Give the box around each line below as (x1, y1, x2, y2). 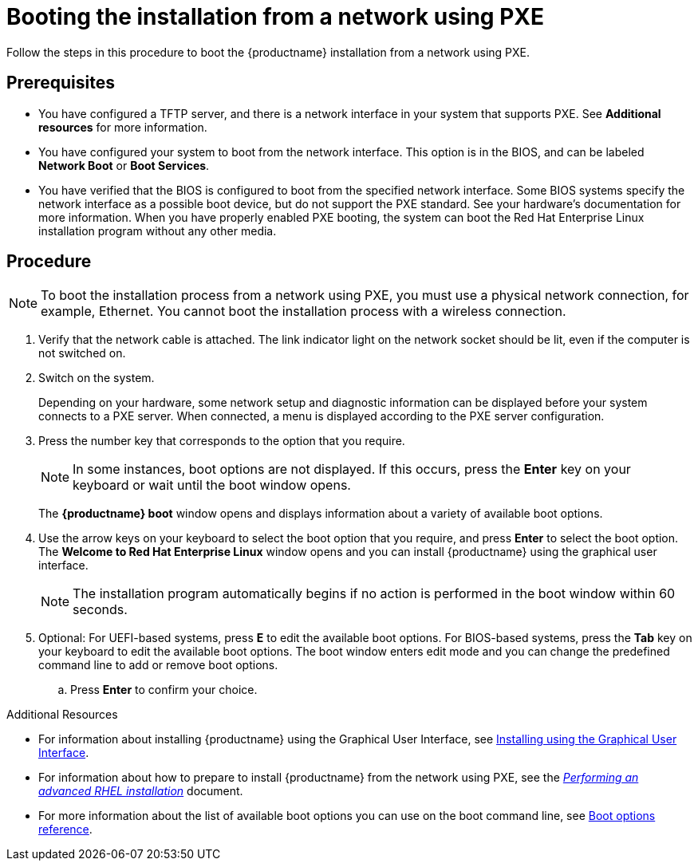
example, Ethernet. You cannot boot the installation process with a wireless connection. (41, 303, 566, 320)
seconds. (73, 601, 128, 618)
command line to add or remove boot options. (38, 658, 278, 672)
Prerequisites (6, 73, 115, 93)
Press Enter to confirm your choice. (70, 683, 258, 697)
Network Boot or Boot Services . (38, 158, 210, 172)
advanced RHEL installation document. (38, 784, 243, 798)
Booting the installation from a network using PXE (6, 3, 544, 30)
